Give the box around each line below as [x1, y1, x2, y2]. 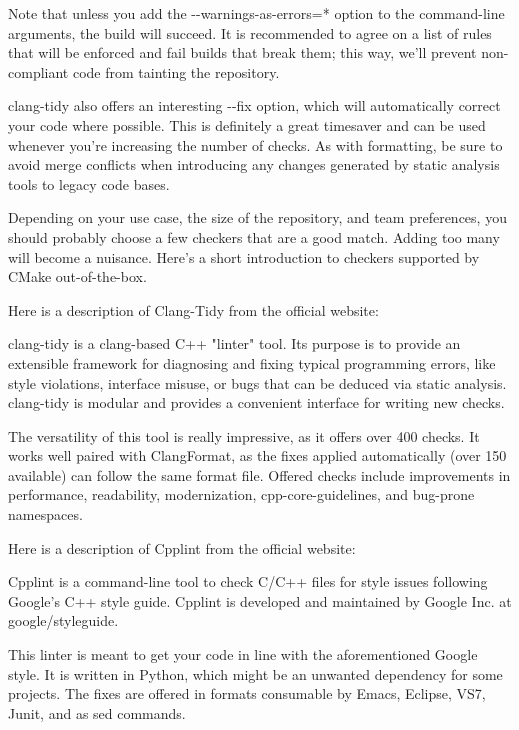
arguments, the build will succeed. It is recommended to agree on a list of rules [8, 22, 492, 43]
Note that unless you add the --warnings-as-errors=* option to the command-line [8, 3, 505, 23]
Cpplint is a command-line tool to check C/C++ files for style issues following [8, 571, 488, 592]
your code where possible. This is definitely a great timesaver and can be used [8, 114, 486, 135]
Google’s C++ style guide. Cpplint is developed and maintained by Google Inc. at [8, 590, 512, 611]
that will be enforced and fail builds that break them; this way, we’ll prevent [8, 42, 477, 63]
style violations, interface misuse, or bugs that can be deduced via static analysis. [8, 372, 507, 393]
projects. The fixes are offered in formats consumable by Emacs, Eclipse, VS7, [8, 683, 486, 704]
